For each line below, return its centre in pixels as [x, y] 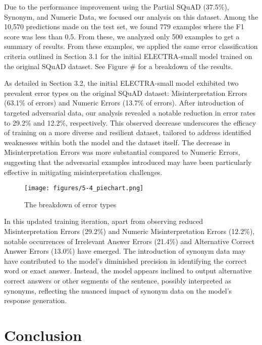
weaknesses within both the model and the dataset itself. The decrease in [117, 142]
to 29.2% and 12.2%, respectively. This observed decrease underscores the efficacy [130, 122]
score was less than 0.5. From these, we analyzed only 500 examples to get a [122, 36]
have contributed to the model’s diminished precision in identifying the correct [126, 261]
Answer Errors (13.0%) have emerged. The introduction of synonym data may [125, 251]
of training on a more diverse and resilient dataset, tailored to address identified [128, 132]
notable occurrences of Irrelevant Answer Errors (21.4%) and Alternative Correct [129, 241]
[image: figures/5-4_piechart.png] [84, 188]
